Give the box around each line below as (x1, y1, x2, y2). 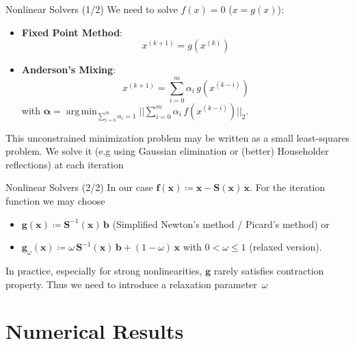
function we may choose (5, 194, 105, 208)
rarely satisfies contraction (213, 264, 324, 278)
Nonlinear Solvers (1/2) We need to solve (5, 2, 178, 16)
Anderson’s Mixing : (21, 62, 116, 77)
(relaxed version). (249, 240, 322, 254)
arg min (66, 106, 97, 116)
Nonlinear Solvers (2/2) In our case (5, 180, 153, 194)
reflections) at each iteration (5, 157, 124, 171)
